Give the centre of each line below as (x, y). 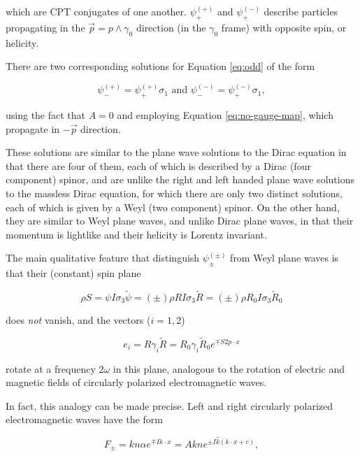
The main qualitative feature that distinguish (103, 258)
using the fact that (46, 115)
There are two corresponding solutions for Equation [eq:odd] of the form (160, 66)
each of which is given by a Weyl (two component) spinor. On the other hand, (173, 207)
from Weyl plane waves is (285, 258)
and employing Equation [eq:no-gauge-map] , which (225, 115)
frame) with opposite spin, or (284, 27)
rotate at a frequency (51, 368)
